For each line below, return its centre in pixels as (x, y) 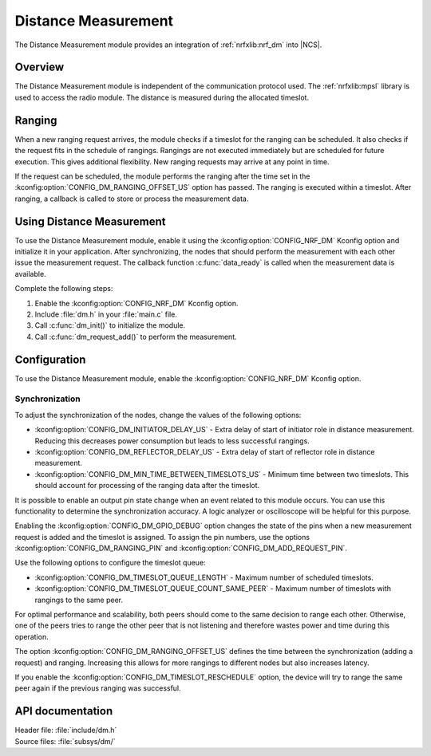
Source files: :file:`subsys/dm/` (65, 741)
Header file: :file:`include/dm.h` (66, 730)
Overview (40, 67)
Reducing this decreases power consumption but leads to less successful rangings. (172, 441)
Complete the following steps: (64, 289)
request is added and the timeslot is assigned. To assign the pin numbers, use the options (162, 537)
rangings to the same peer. (79, 600)
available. (31, 274)
